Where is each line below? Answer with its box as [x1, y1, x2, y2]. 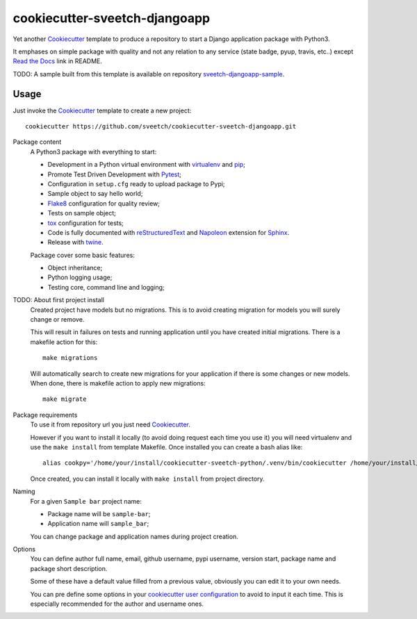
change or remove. [30, 315, 85, 324]
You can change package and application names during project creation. [30, 532, 239, 540]
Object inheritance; [47, 264, 103, 272]
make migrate [42, 395, 87, 403]
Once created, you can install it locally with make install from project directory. [30, 474, 265, 483]
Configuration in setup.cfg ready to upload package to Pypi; [47, 179, 225, 188]
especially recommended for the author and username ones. [30, 600, 204, 608]
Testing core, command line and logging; [47, 283, 165, 291]
